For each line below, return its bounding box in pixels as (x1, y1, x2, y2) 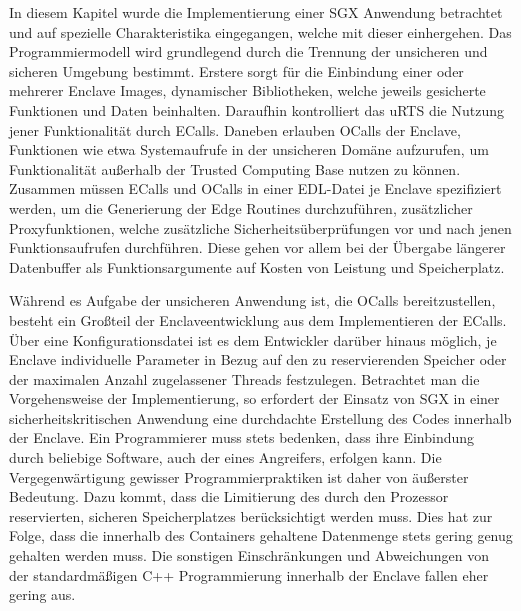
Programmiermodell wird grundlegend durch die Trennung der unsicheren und (9, 41, 488, 62)
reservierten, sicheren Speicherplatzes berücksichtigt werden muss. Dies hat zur (9, 505, 493, 526)
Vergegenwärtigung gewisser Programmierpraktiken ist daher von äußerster (9, 466, 469, 487)
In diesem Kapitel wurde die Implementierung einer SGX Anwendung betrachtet (9, 2, 503, 22)
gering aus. (9, 584, 76, 605)
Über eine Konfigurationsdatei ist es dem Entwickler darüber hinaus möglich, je (9, 329, 497, 350)
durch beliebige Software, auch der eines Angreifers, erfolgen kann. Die (9, 447, 442, 468)
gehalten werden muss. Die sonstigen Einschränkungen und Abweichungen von (9, 545, 489, 566)
